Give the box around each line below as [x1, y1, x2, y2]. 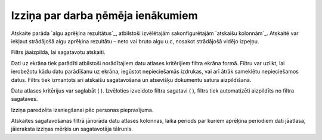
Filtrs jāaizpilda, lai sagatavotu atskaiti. [11, 49, 106, 56]
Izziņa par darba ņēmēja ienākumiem [11, 9, 198, 22]
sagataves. [11, 96, 38, 103]
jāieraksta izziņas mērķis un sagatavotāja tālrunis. [11, 125, 134, 133]
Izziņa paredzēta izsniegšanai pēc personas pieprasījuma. [11, 106, 154, 113]
